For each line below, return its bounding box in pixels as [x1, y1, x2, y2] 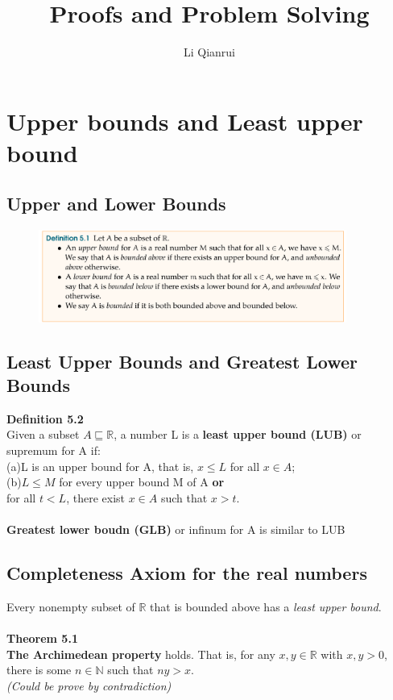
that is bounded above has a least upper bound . [150, 598, 382, 615]
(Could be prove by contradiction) [6, 677, 172, 694]
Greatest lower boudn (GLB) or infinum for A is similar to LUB [6, 521, 345, 538]
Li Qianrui [183, 44, 236, 60]
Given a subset [6, 426, 80, 443]
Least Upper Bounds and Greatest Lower [6, 348, 358, 373]
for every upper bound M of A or [59, 473, 225, 490]
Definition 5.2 [6, 410, 84, 427]
